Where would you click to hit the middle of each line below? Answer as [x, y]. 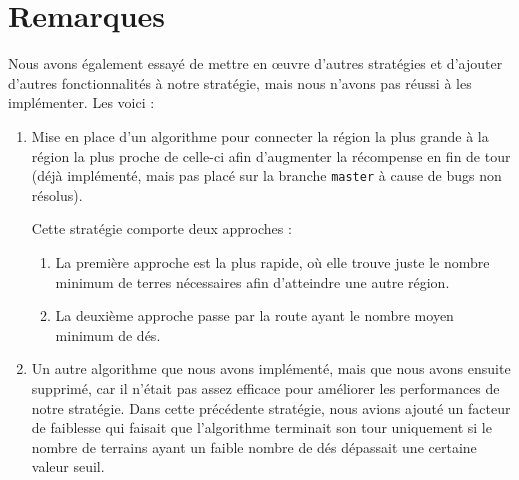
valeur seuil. [68, 466]
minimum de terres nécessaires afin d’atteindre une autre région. [252, 281]
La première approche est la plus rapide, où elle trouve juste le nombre [272, 261]
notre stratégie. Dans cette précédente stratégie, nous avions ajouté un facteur [271, 407]
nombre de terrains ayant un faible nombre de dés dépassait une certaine [254, 446]
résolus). [57, 194]
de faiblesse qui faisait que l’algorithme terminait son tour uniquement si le [261, 427]
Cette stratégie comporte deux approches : [161, 228]
